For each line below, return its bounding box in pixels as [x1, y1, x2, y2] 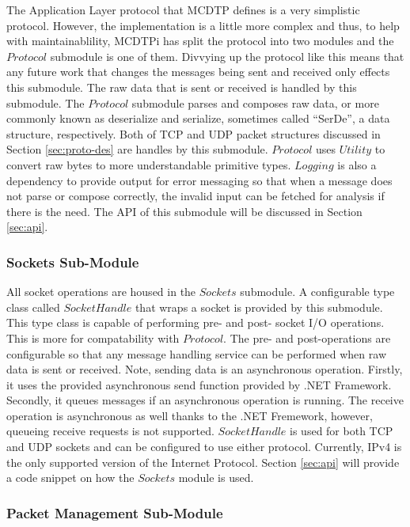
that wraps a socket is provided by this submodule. [135, 298, 383, 315]
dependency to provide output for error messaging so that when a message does [6, 172, 393, 188]
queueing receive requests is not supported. [6, 423, 214, 439]
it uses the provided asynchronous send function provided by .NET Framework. [6, 376, 392, 392]
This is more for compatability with [6, 329, 180, 346]
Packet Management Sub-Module [6, 502, 223, 522]
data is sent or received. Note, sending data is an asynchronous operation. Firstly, [6, 361, 403, 377]
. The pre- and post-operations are [223, 329, 391, 346]
